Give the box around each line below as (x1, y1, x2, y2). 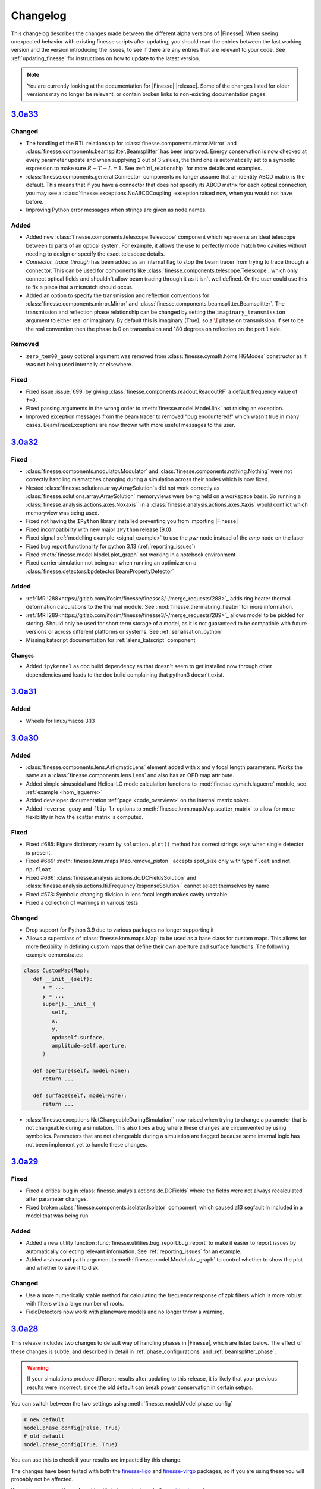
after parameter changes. (26, 1195, 89, 1203)
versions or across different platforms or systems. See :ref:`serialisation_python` (26, 628, 223, 636)
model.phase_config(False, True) (23, 1424, 121, 1431)
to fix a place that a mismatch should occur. (26, 284, 133, 291)
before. (26, 198, 44, 205)
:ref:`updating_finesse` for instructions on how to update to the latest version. (11, 54, 200, 62)
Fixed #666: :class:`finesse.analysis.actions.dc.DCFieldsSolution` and (26, 874, 196, 881)
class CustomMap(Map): (23, 967, 90, 974)
